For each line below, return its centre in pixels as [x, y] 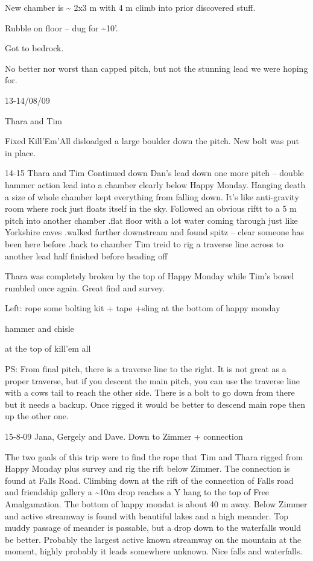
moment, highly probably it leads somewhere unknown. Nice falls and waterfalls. [154, 551]
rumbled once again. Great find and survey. [85, 287]
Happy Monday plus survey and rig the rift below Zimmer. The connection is [147, 468]
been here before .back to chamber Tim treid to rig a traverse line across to [144, 243]
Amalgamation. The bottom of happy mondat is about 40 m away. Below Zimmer [156, 504]
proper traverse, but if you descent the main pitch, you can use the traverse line [152, 380]
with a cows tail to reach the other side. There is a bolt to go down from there [150, 392]
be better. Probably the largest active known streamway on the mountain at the [153, 539]
